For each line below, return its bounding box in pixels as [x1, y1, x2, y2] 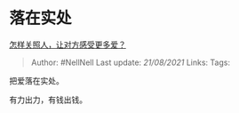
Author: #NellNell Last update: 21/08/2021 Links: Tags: [30, 57, 231, 68]
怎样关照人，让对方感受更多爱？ [9, 39, 126, 50]
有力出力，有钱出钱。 [9, 94, 87, 105]
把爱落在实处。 [9, 75, 64, 85]
